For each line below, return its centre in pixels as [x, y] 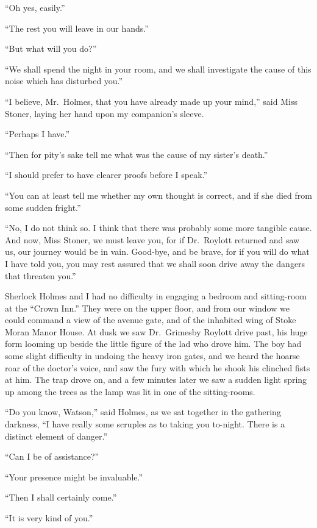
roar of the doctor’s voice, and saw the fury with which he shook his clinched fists [158, 367]
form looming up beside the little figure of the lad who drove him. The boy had [153, 344]
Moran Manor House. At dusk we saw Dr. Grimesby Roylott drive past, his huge [156, 331]
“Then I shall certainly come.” [61, 497]
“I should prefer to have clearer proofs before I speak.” [106, 175]
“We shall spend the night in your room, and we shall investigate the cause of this [158, 69]
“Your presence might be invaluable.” [74, 476]
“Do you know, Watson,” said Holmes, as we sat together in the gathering [143, 412]
